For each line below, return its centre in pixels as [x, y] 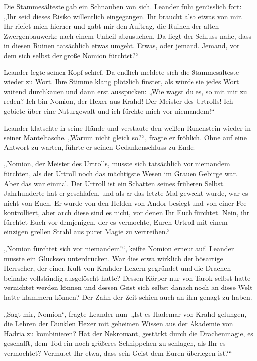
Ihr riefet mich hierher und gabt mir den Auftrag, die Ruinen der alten [112, 26]
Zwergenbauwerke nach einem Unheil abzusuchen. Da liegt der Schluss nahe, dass [128, 36]
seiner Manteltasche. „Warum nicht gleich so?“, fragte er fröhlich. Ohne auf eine [125, 137]
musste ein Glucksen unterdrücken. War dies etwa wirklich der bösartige [114, 258]
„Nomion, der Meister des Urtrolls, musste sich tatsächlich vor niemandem [117, 164]
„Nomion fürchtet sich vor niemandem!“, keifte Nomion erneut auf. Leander [119, 249]
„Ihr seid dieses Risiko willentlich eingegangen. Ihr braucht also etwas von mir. [124, 16]
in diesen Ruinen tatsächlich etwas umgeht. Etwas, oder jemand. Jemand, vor [122, 45]
